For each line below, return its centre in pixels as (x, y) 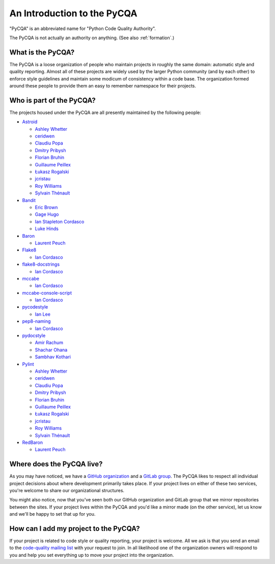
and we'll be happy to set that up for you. (52, 514)
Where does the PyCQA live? (56, 464)
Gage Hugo (47, 214)
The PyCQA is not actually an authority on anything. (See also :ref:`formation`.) (92, 38)
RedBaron (33, 442)
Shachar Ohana (51, 350)
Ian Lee (43, 314)
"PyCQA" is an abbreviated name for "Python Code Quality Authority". (83, 29)
